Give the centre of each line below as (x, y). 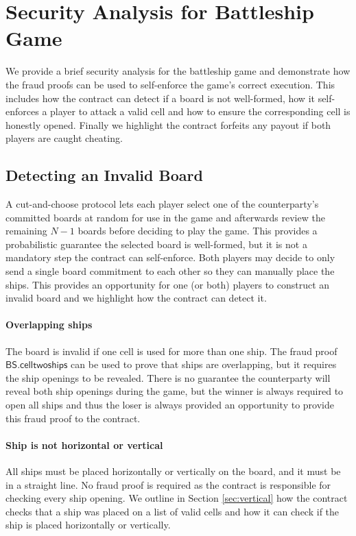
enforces (22, 111)
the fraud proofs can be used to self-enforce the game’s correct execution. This (170, 84)
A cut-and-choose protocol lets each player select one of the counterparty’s (162, 204)
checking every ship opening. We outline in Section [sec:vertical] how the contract (177, 498)
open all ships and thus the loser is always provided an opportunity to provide (170, 404)
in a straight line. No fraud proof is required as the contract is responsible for (168, 484)
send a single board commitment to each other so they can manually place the (170, 271)
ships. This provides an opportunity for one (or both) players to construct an (168, 284)
